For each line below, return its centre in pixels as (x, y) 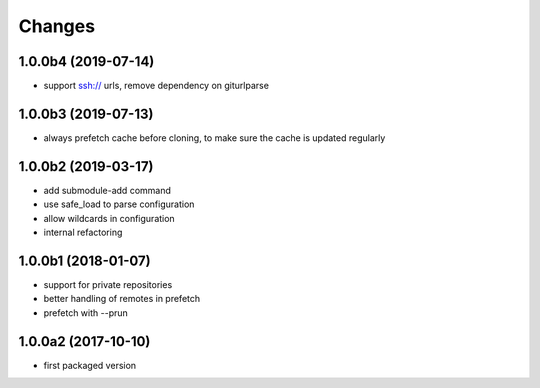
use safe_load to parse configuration (119, 204)
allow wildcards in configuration (109, 218)
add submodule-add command (107, 190)
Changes (56, 26)
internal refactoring (83, 232)
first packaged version (90, 365)
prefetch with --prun (86, 312)
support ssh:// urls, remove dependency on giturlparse (156, 86)
